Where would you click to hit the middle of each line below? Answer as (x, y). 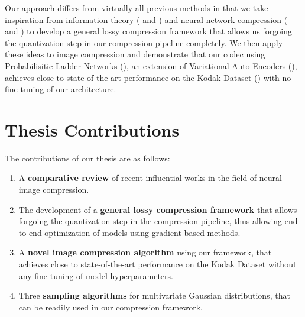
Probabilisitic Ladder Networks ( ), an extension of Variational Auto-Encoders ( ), (151, 65)
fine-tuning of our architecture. (61, 89)
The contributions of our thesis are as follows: (87, 158)
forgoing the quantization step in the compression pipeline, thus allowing (150, 221)
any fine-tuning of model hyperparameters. (96, 275)
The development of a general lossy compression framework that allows (158, 209)
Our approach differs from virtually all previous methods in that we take (137, 8)
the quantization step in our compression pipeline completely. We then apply (144, 42)
